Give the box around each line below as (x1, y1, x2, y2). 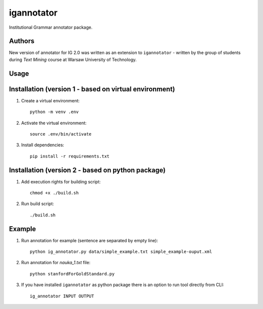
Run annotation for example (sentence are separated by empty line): (21, 237, 158, 243)
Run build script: (21, 201, 55, 207)
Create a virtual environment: (21, 97, 80, 103)
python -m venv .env (30, 109, 79, 115)
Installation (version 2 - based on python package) (9, 166, 166, 174)
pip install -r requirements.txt (30, 154, 110, 159)
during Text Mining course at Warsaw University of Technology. (9, 57, 137, 62)
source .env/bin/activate (30, 131, 92, 136)
